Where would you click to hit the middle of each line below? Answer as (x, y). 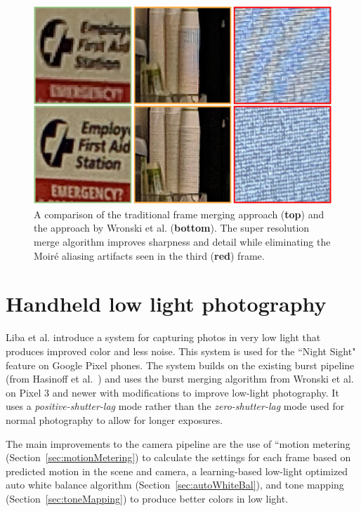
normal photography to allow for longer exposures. (114, 419)
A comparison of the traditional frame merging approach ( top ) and (179, 214)
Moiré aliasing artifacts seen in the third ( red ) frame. (149, 255)
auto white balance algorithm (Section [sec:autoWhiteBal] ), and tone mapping (175, 485)
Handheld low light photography (166, 304)
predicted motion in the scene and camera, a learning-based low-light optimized (177, 471)
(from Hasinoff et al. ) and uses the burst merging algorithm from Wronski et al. (180, 379)
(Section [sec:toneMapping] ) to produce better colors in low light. (147, 498)
